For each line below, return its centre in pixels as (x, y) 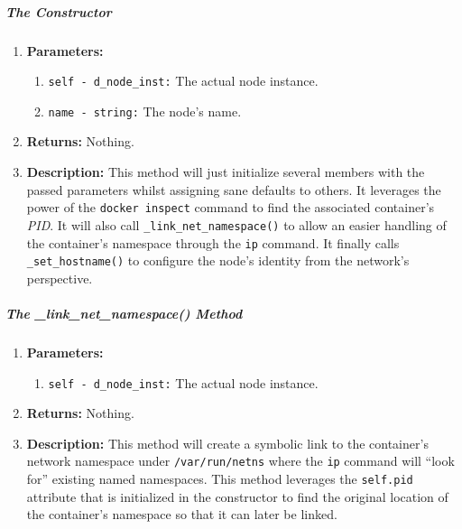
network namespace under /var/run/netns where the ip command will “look (240, 461)
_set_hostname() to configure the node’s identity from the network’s (218, 260)
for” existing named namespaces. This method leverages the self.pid (220, 479)
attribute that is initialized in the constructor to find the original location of (237, 496)
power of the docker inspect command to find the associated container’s (231, 207)
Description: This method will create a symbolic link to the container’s (227, 443)
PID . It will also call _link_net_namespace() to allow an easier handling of (236, 224)
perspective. (60, 278)
